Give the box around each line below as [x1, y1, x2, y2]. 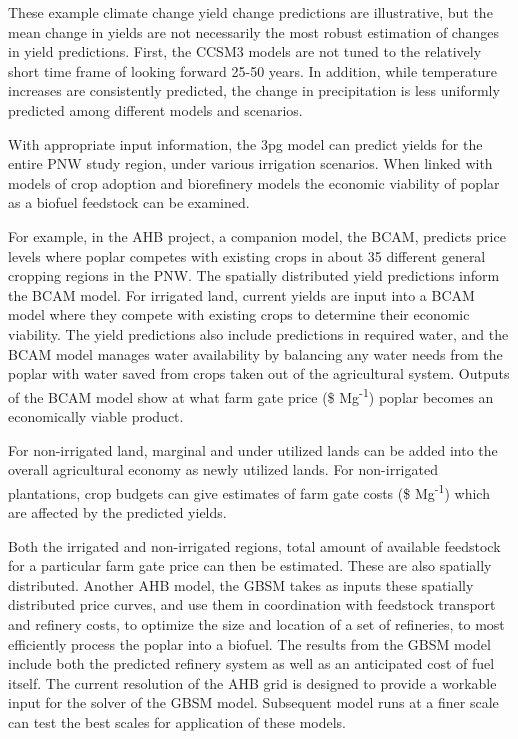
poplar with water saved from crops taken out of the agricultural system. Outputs [8, 363, 510, 384]
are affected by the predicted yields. [8, 501, 227, 522]
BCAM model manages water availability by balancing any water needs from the [8, 343, 503, 364]
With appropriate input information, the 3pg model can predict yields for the [8, 133, 483, 154]
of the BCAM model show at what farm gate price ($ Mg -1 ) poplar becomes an [8, 383, 494, 407]
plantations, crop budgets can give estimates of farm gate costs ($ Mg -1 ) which [8, 479, 490, 503]
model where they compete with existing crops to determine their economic [8, 304, 470, 325]
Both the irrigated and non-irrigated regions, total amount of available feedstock [8, 535, 501, 556]
